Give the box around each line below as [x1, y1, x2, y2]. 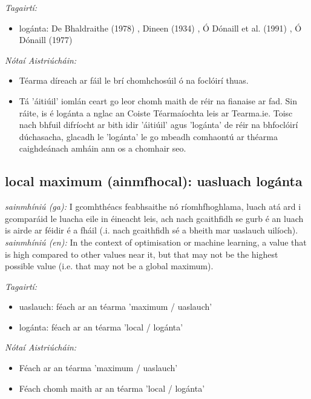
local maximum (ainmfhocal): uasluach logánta [5, 172, 303, 190]
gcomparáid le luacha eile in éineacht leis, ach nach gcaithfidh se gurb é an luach [5, 212, 304, 224]
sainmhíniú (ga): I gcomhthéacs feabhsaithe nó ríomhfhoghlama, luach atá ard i [5, 200, 301, 213]
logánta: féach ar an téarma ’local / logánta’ [19, 320, 183, 333]
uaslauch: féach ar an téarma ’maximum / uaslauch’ [19, 300, 212, 313]
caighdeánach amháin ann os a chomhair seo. [19, 142, 186, 155]
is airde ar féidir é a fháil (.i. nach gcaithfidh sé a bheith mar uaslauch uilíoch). [5, 224, 298, 236]
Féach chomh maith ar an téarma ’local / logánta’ [19, 381, 205, 394]
